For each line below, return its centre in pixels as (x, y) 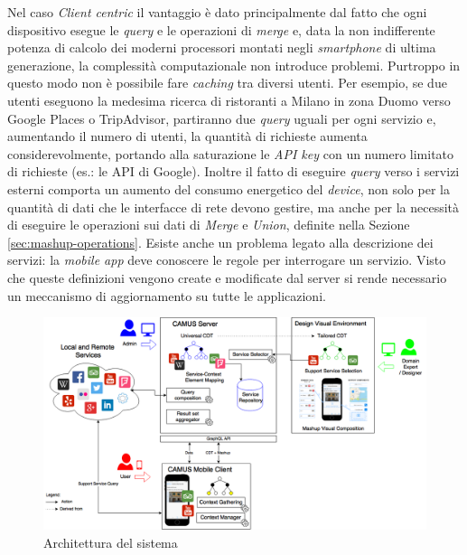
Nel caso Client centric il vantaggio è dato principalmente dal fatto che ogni (217, 12)
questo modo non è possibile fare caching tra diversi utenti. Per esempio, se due (227, 83)
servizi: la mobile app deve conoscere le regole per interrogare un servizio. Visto (227, 260)
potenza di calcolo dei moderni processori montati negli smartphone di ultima (222, 47)
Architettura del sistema (111, 542)
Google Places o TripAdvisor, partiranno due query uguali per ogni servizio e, (222, 118)
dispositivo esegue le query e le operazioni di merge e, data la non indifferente (221, 29)
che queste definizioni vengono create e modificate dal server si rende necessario (227, 277)
